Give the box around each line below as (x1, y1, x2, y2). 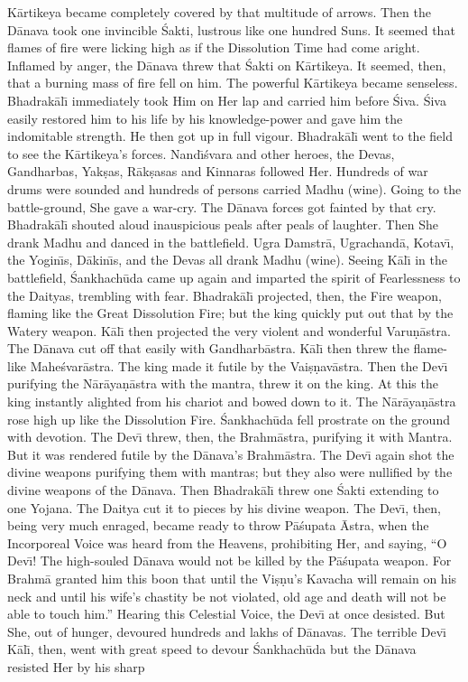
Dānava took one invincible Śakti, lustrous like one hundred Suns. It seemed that (7, 20, 455, 39)
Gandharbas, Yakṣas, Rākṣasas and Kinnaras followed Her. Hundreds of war (7, 162, 428, 181)
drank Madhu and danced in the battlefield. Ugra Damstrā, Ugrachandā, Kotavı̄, (7, 232, 454, 251)
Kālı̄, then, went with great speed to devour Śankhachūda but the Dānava (7, 640, 417, 659)
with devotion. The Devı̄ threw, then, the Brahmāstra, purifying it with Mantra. (7, 427, 453, 446)
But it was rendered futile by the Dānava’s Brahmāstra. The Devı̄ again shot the (7, 444, 454, 463)
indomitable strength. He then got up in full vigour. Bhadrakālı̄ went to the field (7, 126, 453, 145)
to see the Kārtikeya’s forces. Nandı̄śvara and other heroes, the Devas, (7, 144, 395, 163)
